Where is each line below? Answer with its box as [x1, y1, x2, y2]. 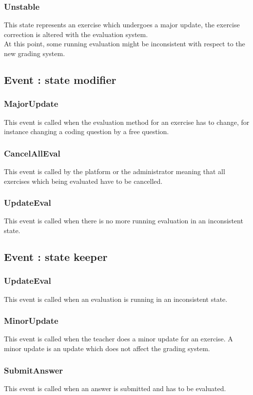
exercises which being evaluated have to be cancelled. [4, 176, 163, 186]
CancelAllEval [4, 147, 60, 159]
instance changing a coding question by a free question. [4, 126, 169, 137]
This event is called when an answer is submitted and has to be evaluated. [4, 383, 226, 393]
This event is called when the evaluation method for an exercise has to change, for [4, 117, 250, 127]
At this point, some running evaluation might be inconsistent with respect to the [4, 39, 245, 49]
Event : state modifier [4, 72, 117, 87]
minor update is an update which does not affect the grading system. [4, 343, 210, 353]
